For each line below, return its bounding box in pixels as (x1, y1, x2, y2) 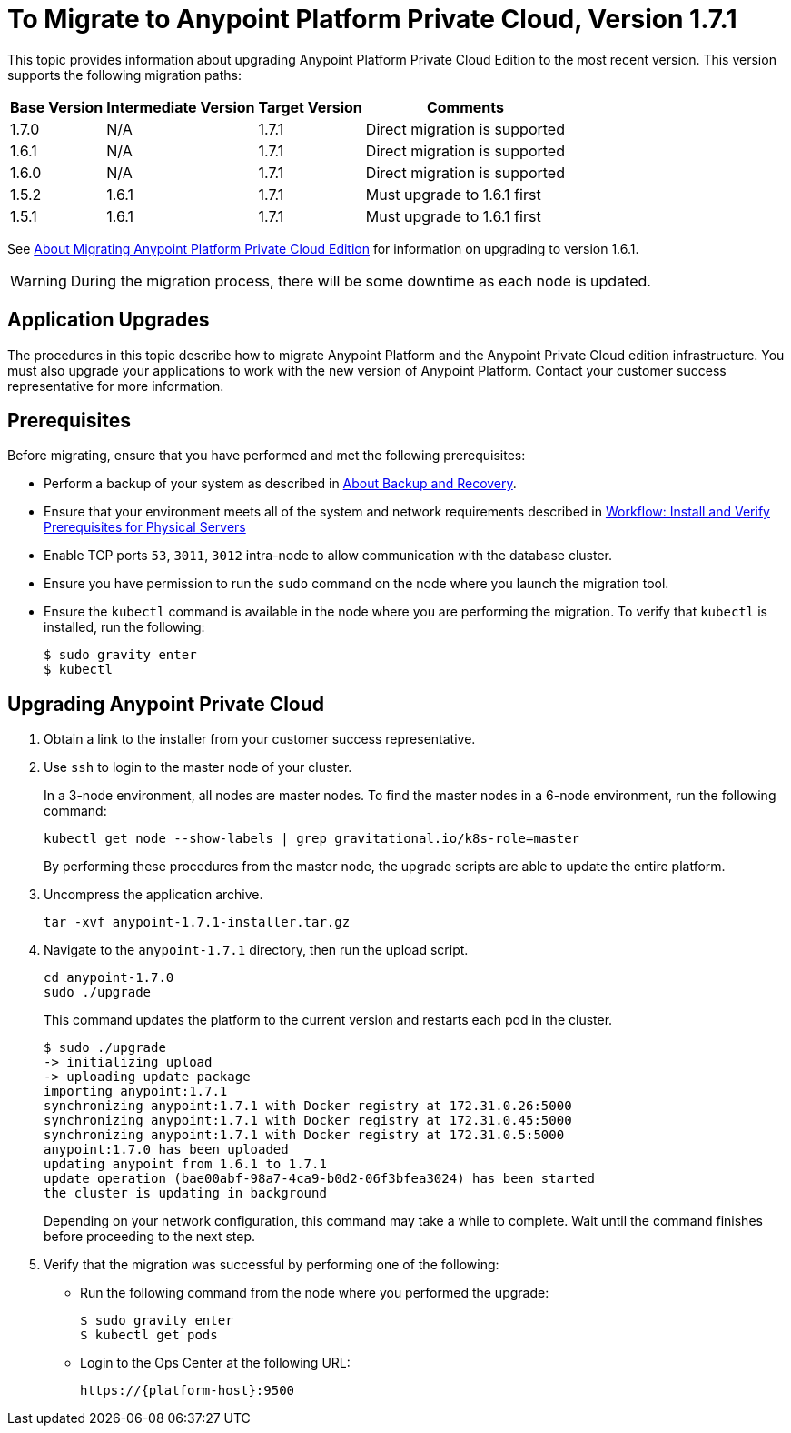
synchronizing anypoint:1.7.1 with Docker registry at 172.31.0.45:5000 (44, 1113, 572, 1128)
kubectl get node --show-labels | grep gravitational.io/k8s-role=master (44, 831, 580, 847)
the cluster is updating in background (44, 1186, 327, 1201)
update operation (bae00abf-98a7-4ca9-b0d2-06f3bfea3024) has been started (44, 1171, 595, 1187)
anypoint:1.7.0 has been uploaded (44, 1142, 289, 1157)
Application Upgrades (7, 308, 210, 332)
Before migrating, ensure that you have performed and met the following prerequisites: (7, 447, 526, 464)
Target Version (258, 97, 362, 116)
